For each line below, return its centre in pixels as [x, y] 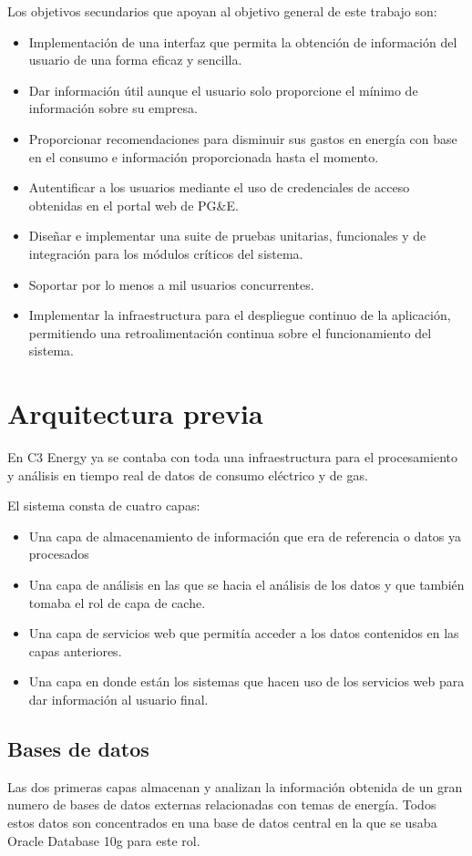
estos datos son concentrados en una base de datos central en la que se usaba [222, 822]
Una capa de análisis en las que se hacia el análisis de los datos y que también [246, 584]
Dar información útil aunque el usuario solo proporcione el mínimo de [223, 90]
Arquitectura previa [135, 413]
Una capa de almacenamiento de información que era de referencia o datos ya [245, 536]
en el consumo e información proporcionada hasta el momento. [204, 156]
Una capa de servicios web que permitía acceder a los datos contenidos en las [244, 633]
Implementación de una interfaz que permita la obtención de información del [243, 41]
